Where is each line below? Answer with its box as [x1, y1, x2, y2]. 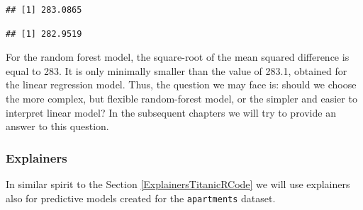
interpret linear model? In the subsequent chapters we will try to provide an [6, 105, 336, 119]
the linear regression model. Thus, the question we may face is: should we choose [6, 77, 357, 92]
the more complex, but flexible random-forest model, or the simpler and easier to [6, 91, 357, 105]
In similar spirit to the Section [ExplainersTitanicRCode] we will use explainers [6, 176, 350, 191]
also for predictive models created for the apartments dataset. [6, 190, 276, 205]
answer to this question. [6, 119, 109, 134]
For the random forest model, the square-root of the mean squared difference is [6, 49, 350, 64]
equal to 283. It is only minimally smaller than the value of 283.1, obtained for [6, 63, 347, 78]
